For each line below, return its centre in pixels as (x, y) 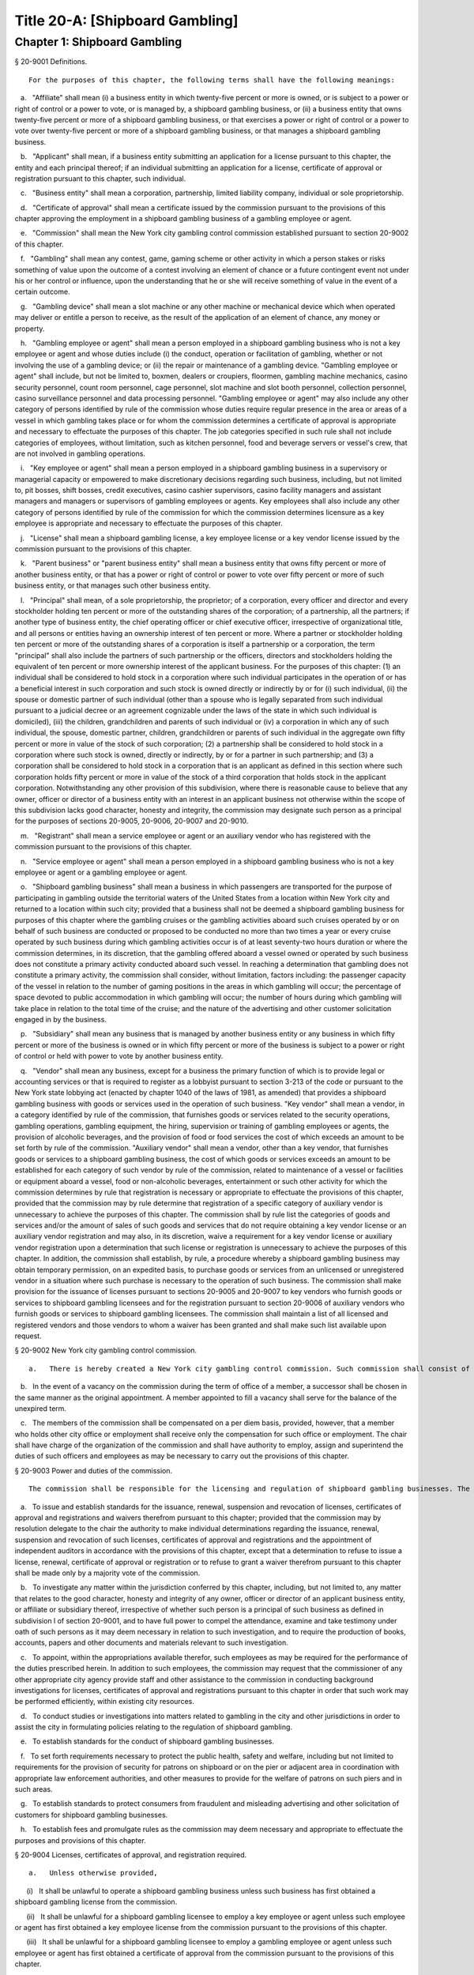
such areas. (34, 1789)
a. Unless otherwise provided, (93, 1873)
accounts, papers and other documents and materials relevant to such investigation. (151, 1642)
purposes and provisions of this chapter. (80, 1840)
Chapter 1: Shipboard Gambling (98, 42)
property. (30, 329)
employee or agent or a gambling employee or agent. (101, 872)
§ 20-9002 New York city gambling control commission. (106, 1350)
